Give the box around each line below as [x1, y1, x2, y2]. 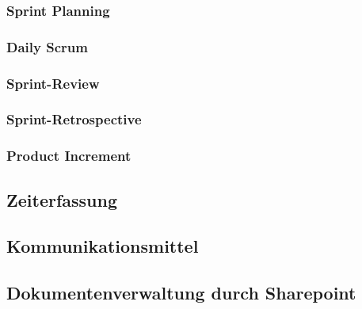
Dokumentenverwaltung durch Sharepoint [6, 280, 356, 305]
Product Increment [6, 146, 131, 166]
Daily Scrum [6, 36, 88, 56]
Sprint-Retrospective [6, 109, 142, 129]
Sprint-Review [6, 73, 100, 93]
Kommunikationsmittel [6, 234, 199, 258]
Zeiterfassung [6, 187, 118, 212]
